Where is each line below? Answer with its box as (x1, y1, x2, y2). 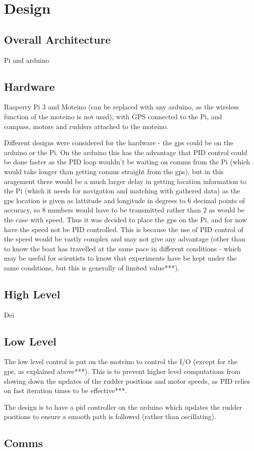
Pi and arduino (4, 54, 50, 65)
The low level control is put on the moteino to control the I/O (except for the (4, 356, 238, 367)
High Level (4, 286, 60, 301)
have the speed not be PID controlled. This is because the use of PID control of (4, 224, 244, 234)
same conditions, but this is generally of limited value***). (4, 262, 179, 272)
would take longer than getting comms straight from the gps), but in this (4, 166, 224, 176)
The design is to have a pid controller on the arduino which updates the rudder (4, 401, 242, 412)
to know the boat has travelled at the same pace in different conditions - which (4, 243, 241, 253)
